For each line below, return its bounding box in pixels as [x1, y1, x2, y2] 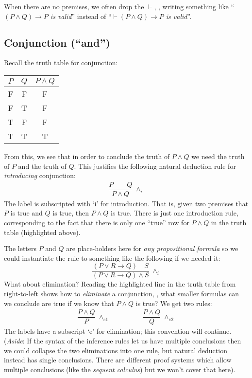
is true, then [52, 208, 89, 218]
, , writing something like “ [154, 1, 235, 11]
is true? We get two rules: [135, 298, 212, 308]
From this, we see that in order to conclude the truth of [4, 151, 170, 161]
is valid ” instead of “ [50, 11, 112, 21]
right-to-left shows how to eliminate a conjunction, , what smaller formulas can [4, 288, 239, 299]
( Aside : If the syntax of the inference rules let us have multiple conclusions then [4, 335, 241, 345]
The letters [4, 243, 36, 253]
